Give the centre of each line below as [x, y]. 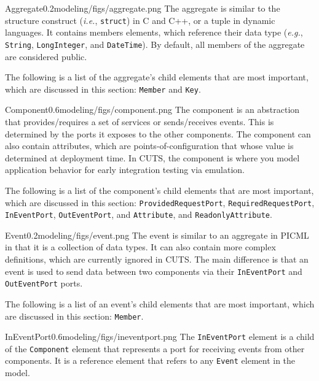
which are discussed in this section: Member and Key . [103, 89]
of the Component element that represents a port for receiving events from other [155, 348]
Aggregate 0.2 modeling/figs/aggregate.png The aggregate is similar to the [143, 8]
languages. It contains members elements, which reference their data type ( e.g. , [154, 32]
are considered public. [46, 56]
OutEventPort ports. [44, 283]
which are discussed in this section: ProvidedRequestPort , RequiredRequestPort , [160, 202]
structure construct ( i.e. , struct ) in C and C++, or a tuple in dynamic [140, 20]
